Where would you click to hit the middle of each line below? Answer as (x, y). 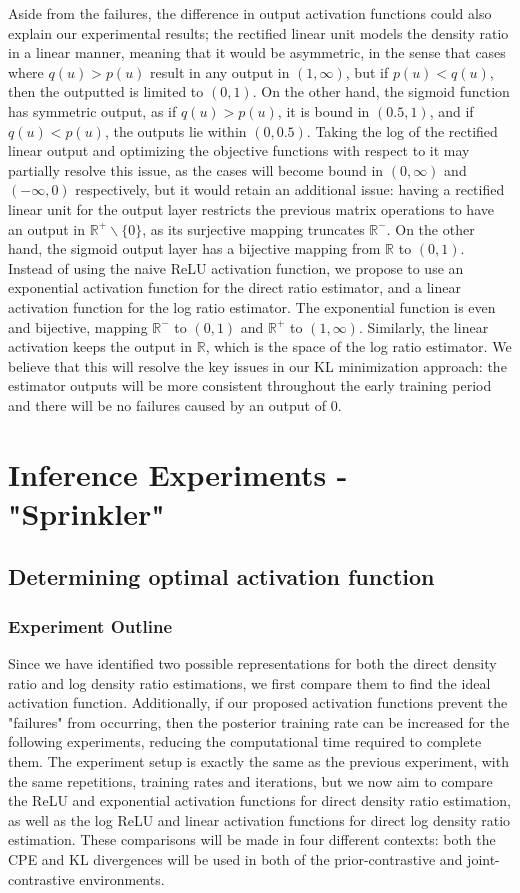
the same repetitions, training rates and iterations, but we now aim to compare (250, 780)
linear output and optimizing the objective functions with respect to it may (239, 150)
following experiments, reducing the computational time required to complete (245, 741)
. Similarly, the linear (423, 326)
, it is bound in (323, 110)
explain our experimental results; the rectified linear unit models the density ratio (258, 32)
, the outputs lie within (175, 130)
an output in (47, 228)
